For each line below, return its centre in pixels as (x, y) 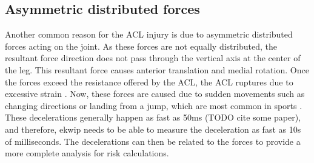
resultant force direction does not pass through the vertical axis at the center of (153, 58)
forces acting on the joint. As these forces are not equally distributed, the (141, 46)
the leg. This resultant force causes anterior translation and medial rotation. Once (157, 69)
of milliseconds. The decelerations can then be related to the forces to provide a (153, 141)
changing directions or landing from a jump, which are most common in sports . (154, 105)
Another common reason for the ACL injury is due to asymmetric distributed (149, 34)
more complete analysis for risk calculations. (87, 153)
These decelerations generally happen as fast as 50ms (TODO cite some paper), (153, 117)
